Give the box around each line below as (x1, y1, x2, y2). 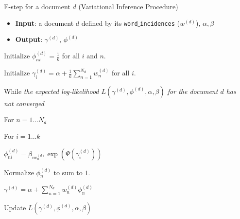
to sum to (53, 167, 83, 177)
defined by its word (81, 18, 138, 28)
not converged (4, 98, 44, 108)
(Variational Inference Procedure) (78, 1, 178, 11)
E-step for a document (4, 1, 70, 11)
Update (4, 202, 26, 213)
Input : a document (15, 18, 74, 28)
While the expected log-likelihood (4, 86, 99, 96)
